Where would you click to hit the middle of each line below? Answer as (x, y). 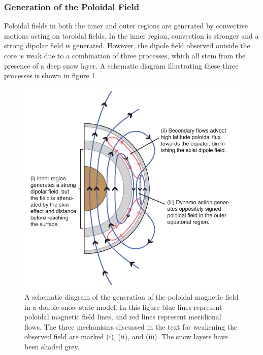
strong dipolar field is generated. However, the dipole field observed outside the (127, 45)
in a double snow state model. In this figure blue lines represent (123, 306)
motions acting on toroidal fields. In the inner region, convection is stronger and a (131, 35)
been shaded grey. (52, 347)
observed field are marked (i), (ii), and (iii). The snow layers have (126, 336)
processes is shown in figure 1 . (51, 75)
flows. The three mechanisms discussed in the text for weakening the (131, 326)
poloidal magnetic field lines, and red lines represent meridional (123, 317)
